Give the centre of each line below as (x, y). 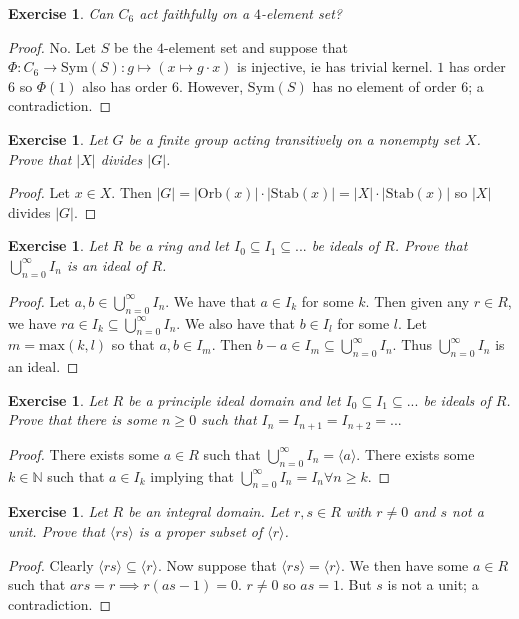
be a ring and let (178, 245)
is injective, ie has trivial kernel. (335, 66)
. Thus (412, 344)
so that (133, 344)
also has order (125, 85)
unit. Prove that (56, 530)
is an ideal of (106, 264)
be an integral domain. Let (208, 511)
